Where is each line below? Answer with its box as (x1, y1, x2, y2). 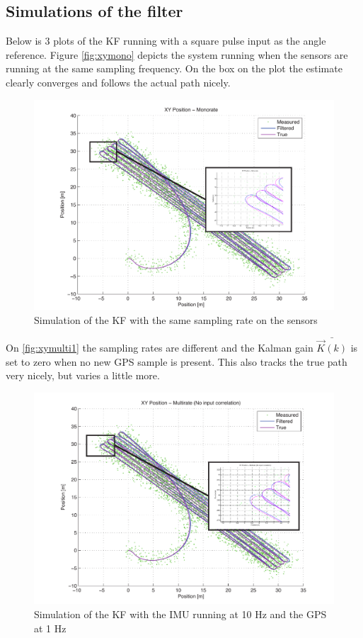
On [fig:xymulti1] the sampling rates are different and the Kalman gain (6, 340, 313, 355)
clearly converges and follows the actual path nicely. (6, 74, 231, 89)
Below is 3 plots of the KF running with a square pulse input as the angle (6, 33, 326, 48)
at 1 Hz (34, 620, 67, 635)
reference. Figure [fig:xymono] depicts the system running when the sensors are (6, 47, 348, 62)
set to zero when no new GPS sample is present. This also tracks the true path (6, 354, 347, 369)
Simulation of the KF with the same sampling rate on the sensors (34, 313, 318, 328)
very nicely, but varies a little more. (6, 368, 160, 383)
